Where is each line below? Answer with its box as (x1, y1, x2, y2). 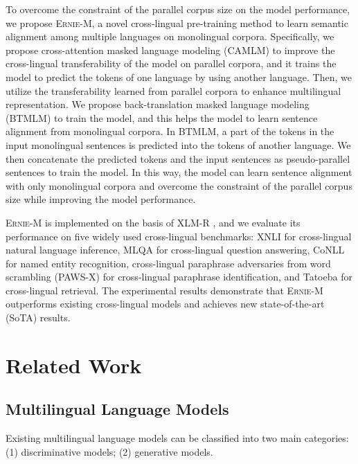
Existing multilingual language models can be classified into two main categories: (6, 431, 349, 445)
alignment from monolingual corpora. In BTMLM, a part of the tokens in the (6, 124, 334, 139)
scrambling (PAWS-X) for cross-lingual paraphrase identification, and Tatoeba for (6, 269, 352, 284)
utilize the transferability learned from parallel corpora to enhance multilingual (6, 83, 341, 98)
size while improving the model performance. (6, 192, 196, 206)
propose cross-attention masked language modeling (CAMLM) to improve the (6, 42, 335, 57)
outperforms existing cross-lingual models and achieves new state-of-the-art (6, 296, 325, 311)
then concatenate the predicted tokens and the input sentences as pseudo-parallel (6, 151, 350, 166)
